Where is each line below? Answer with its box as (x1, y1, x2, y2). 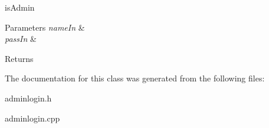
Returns (5, 52, 34, 64)
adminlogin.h (5, 91, 52, 104)
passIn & (5, 32, 37, 45)
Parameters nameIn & (5, 21, 85, 33)
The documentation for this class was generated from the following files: (5, 72, 265, 84)
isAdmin (5, 1, 35, 13)
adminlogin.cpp (5, 111, 60, 124)
